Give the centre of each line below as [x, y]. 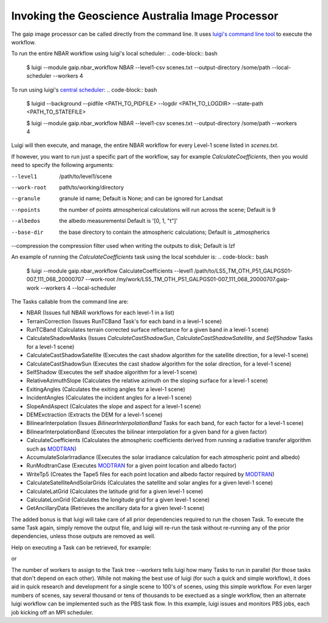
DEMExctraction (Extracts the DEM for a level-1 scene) [94, 415]
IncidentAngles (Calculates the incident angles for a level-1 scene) [109, 398]
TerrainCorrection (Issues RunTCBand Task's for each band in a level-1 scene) [124, 321]
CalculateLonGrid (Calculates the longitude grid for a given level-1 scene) [118, 499]
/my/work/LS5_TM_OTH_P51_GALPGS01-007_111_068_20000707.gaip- [203, 279]
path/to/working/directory [91, 188]
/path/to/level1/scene [86, 176]
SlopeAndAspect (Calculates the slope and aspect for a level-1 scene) [114, 406]
